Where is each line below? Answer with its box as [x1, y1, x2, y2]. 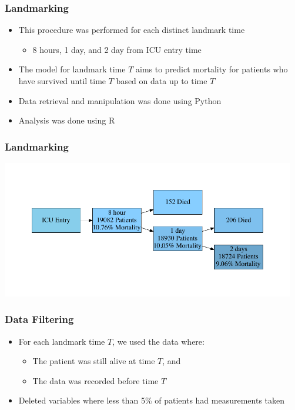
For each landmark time [18, 335, 105, 347]
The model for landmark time [18, 63, 126, 75]
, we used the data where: [112, 335, 205, 347]
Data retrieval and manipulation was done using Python [18, 94, 222, 106]
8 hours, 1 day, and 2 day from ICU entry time [32, 43, 202, 55]
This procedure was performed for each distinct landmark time [18, 24, 245, 36]
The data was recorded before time [32, 374, 159, 386]
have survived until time [18, 75, 106, 86]
